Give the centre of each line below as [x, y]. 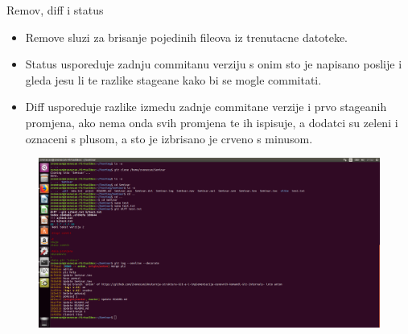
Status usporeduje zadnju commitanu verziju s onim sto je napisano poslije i [214, 64]
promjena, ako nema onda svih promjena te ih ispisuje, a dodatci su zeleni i [212, 122]
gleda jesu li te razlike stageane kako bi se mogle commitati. [173, 79]
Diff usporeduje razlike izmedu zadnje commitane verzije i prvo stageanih [206, 107]
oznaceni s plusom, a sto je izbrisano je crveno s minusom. [169, 138]
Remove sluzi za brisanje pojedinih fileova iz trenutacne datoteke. [186, 37]
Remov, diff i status [55, 10]
